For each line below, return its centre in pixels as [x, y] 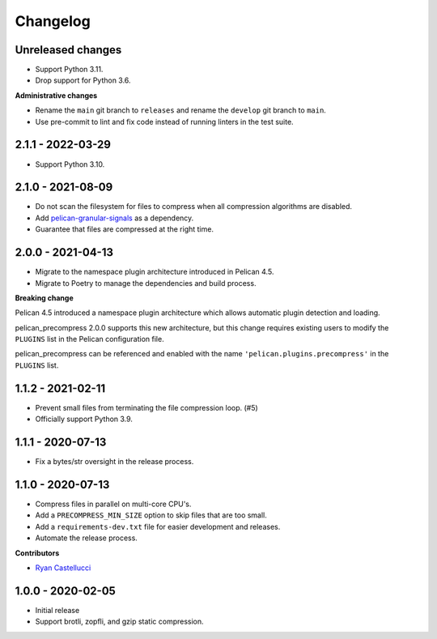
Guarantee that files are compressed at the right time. [125, 229]
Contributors [37, 553]
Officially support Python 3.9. [84, 419]
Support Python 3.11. [69, 70]
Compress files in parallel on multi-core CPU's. [113, 504]
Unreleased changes [68, 50]
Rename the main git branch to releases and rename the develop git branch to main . [181, 110]
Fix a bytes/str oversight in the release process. [115, 462]
